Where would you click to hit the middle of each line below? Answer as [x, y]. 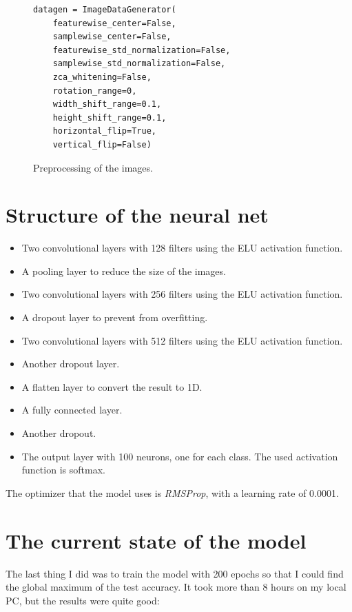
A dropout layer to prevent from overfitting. [115, 317]
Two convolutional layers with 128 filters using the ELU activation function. [182, 248]
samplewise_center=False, [112, 37]
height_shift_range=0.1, [110, 118]
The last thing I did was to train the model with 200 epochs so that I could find [175, 573]
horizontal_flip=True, [104, 131]
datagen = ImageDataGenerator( [105, 10]
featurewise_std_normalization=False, [142, 50]
